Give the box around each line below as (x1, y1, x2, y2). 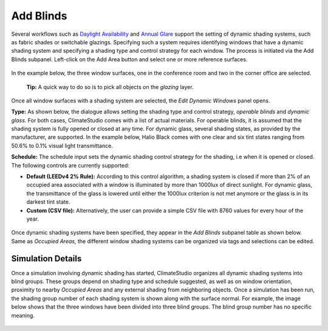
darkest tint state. (26, 198, 70, 206)
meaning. (11, 312, 35, 319)
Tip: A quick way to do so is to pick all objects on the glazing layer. (26, 83, 194, 90)
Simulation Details (11, 253, 82, 264)
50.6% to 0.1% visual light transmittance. (11, 142, 114, 149)
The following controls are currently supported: (11, 161, 130, 169)
